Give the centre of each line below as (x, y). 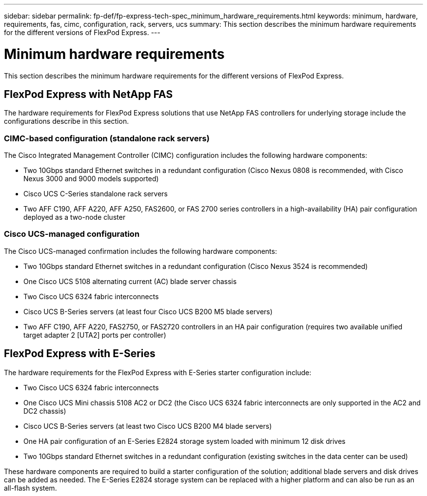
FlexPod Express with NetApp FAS (88, 94)
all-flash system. (30, 488)
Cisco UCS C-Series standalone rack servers (96, 194)
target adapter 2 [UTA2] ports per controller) (95, 335)
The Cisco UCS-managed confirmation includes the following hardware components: (141, 251)
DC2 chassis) (45, 411)
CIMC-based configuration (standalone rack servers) (107, 138)
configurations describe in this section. (67, 121)
